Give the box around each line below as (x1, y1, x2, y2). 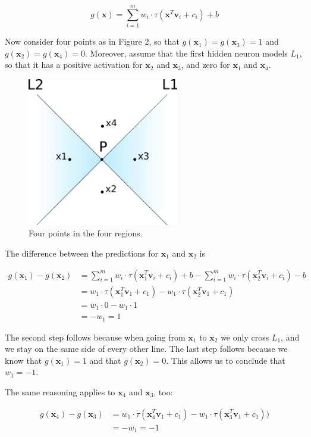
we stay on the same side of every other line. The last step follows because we (5, 342, 288, 355)
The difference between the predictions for (5, 246, 159, 259)
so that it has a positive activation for (5, 58, 143, 71)
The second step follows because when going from (5, 330, 186, 343)
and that (89, 354, 121, 366)
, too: (153, 385, 173, 398)
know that (5, 354, 42, 366)
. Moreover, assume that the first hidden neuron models (85, 46, 288, 59)
